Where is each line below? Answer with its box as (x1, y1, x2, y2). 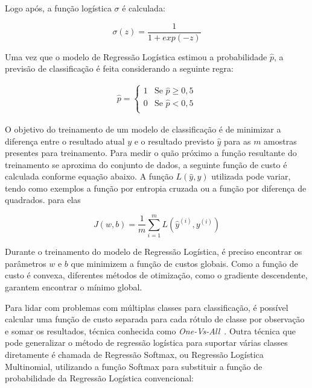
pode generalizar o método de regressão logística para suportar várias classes (5, 336, 288, 349)
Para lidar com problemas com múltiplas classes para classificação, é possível (5, 301, 288, 313)
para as (224, 134, 251, 147)
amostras (264, 134, 297, 147)
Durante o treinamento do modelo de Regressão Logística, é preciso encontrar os (5, 245, 302, 258)
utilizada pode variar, (211, 170, 291, 183)
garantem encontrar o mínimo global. (5, 280, 142, 293)
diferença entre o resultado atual (5, 134, 125, 147)
